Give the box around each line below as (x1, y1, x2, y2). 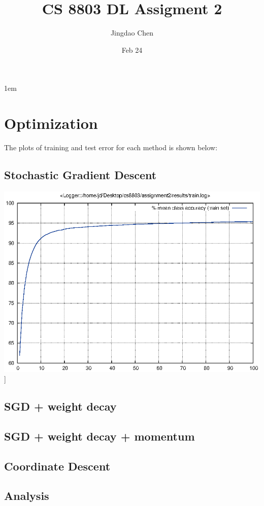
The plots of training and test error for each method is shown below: (4, 142, 218, 153)
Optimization (4, 113, 98, 133)
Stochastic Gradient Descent (4, 167, 157, 183)
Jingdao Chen (110, 27, 154, 38)
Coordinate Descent (4, 458, 111, 474)
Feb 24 (121, 44, 143, 55)
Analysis (4, 488, 49, 503)
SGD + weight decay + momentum (4, 428, 195, 444)
